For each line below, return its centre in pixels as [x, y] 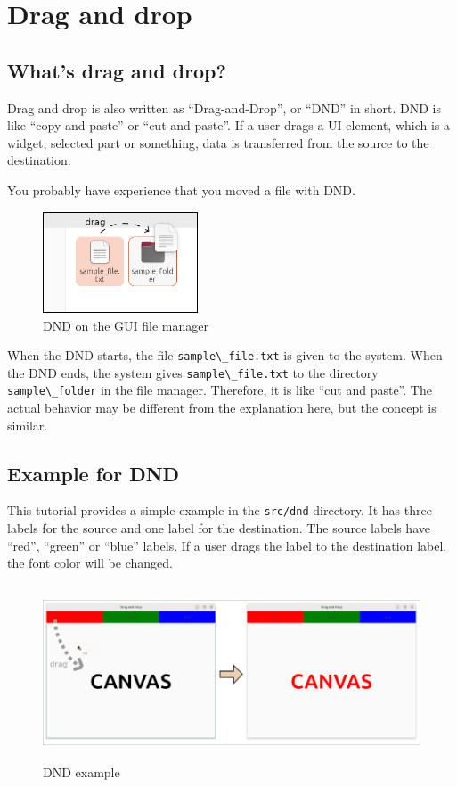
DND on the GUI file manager [126, 325]
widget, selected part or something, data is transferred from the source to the [218, 142]
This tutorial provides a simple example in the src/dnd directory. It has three [220, 510]
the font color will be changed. [90, 563]
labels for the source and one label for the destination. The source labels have [219, 528]
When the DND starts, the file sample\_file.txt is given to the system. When [225, 355]
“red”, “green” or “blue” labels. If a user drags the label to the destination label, [227, 545]
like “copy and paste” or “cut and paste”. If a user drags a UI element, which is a [229, 125]
